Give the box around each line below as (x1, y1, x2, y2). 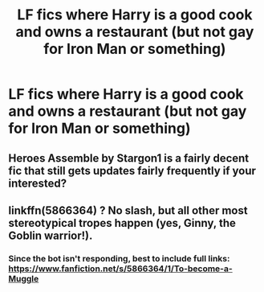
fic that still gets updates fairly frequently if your (8, 163, 257, 178)
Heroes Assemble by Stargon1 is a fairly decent (8, 151, 250, 165)
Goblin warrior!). (8, 228, 93, 242)
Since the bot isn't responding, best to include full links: (8, 253, 230, 264)
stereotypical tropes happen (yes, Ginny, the (8, 216, 237, 230)
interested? (8, 176, 67, 190)
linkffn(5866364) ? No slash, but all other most (8, 204, 248, 217)
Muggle (8, 273, 39, 284)
